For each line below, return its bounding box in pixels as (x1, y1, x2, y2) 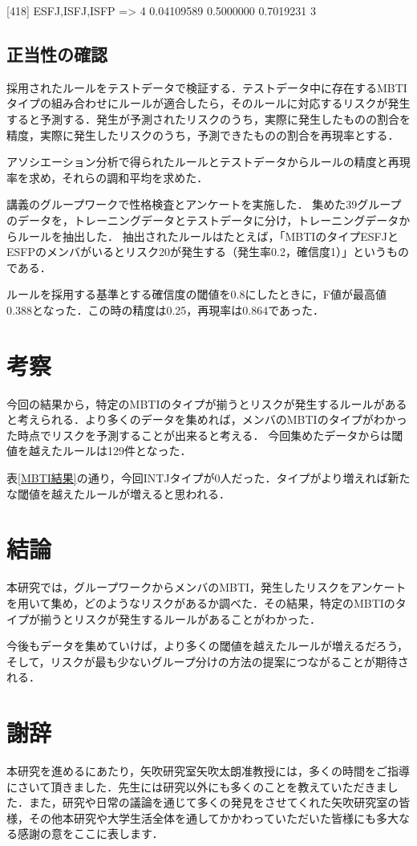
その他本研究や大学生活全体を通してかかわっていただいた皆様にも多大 (28, 809, 399, 826)
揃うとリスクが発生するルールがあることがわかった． (39, 610, 321, 627)
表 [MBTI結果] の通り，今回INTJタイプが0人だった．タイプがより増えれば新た (6, 470, 411, 486)
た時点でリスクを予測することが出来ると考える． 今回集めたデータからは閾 (6, 426, 403, 443)
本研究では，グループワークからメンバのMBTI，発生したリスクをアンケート (6, 579, 407, 596)
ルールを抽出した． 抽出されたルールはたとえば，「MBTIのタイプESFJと (17, 227, 399, 244)
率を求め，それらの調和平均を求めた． (6, 169, 208, 185)
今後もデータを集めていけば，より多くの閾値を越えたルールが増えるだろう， (6, 637, 409, 654)
